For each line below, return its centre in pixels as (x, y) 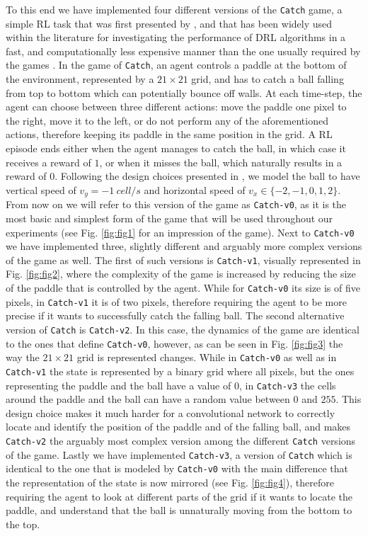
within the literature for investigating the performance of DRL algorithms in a (176, 37)
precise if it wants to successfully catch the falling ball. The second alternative (175, 315)
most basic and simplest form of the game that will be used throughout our (169, 218)
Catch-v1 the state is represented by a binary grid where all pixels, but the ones (180, 371)
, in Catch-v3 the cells (287, 385)
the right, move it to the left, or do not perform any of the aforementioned (167, 120)
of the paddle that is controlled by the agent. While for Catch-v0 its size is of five (183, 288)
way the (23, 357)
